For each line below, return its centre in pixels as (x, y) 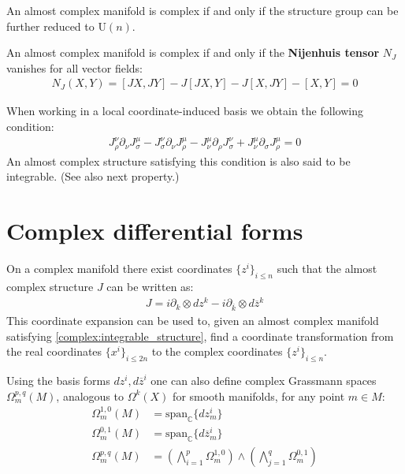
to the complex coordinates (217, 351)
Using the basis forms (58, 381)
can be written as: (150, 286)
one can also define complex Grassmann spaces (264, 381)
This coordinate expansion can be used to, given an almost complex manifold (193, 321)
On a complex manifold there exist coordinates (119, 269)
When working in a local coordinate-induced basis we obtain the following (185, 111)
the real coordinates (54, 351)
